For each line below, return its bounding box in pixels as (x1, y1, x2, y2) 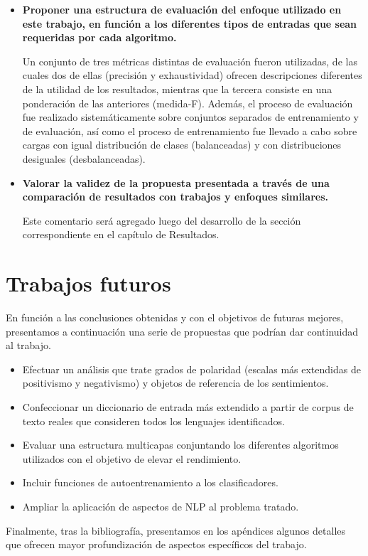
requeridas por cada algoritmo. (22, 30, 177, 45)
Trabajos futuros (6, 269, 171, 298)
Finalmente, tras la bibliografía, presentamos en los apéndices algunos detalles (6, 523, 346, 538)
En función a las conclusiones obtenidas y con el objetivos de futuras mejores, (6, 310, 344, 325)
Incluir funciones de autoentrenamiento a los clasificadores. (22, 475, 278, 490)
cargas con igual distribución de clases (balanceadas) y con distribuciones (22, 137, 342, 152)
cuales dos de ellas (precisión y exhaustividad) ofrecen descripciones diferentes (22, 68, 362, 82)
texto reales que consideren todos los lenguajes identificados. (22, 413, 285, 428)
